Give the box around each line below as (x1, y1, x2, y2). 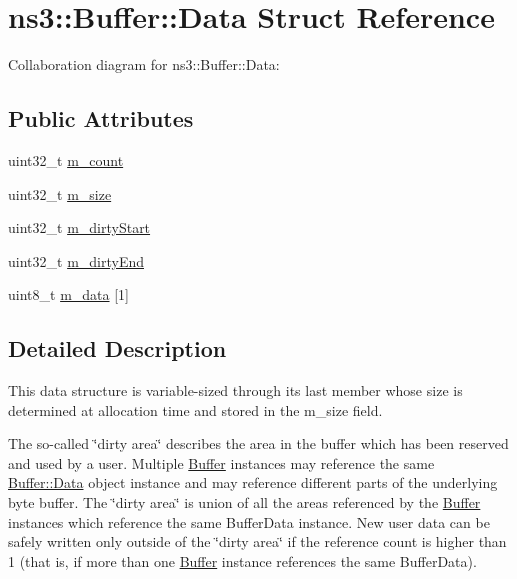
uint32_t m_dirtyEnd (8, 250, 144, 271)
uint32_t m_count (8, 149, 124, 170)
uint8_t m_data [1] (8, 284, 129, 305)
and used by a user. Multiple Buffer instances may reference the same (8, 452, 435, 473)
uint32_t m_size (8, 183, 112, 204)
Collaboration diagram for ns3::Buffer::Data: (8, 54, 280, 75)
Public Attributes (8, 103, 194, 134)
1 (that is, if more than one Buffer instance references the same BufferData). (8, 550, 477, 571)
